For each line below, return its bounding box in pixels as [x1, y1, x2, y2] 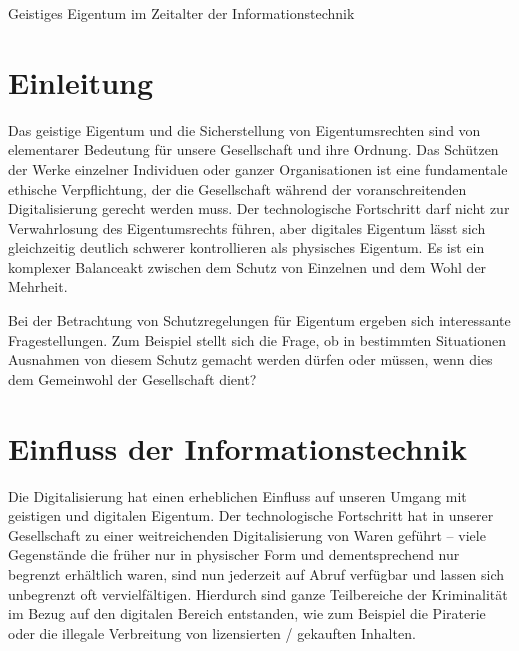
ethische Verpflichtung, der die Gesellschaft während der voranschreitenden [8, 178, 467, 199]
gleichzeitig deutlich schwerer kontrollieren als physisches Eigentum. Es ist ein [8, 237, 485, 258]
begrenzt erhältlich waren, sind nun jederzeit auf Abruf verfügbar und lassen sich [8, 563, 505, 584]
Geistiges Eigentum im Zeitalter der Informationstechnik [8, 3, 355, 23]
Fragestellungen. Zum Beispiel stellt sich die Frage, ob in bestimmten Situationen [8, 329, 507, 350]
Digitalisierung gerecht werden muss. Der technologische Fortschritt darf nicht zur [8, 198, 510, 219]
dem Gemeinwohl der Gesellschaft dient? [8, 368, 257, 389]
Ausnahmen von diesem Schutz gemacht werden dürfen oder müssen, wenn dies [8, 349, 493, 370]
